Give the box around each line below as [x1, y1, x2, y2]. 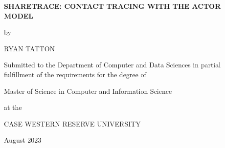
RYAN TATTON [4, 43, 55, 53]
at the [4, 102, 22, 112]
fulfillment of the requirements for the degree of [4, 69, 146, 79]
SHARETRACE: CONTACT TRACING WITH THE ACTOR [4, 1, 221, 11]
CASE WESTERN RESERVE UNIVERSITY [4, 118, 141, 128]
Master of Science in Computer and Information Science [4, 85, 172, 96]
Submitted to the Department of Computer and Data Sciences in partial [4, 60, 221, 70]
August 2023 [4, 135, 42, 145]
